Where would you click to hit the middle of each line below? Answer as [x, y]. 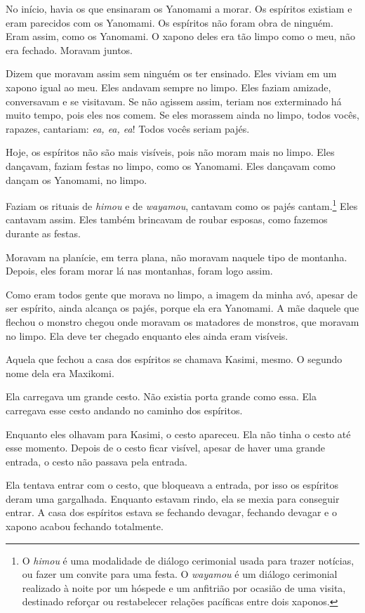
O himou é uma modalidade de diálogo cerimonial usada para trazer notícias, [188, 560]
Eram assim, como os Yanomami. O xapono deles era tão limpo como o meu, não [180, 36]
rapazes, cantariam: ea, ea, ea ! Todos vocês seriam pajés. [128, 128]
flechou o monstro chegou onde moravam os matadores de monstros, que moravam [182, 321]
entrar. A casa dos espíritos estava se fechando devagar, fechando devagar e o [171, 512]
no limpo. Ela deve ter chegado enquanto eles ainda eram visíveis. [147, 335]
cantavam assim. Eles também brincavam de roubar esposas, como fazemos [167, 219]
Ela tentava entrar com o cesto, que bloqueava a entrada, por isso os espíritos [172, 485]
